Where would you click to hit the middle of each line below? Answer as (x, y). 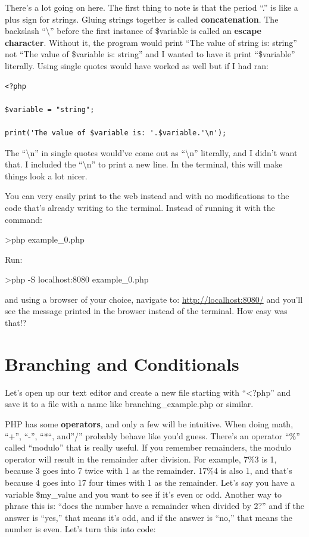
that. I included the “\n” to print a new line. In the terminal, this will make (144, 164)
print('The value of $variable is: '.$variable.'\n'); (116, 133)
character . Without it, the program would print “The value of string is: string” (151, 42)
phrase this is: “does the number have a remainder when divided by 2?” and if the (154, 506)
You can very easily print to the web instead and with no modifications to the (147, 196)
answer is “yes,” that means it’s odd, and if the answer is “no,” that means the (149, 517)
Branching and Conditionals (122, 363)
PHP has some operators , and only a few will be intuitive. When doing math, (149, 423)
